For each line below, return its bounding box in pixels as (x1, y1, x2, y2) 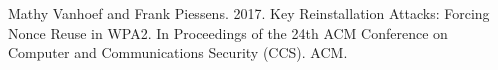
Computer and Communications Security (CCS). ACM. (8, 42, 348, 63)
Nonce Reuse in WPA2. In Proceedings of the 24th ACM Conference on (8, 22, 448, 43)
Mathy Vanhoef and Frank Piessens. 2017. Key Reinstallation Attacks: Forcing (8, 3, 490, 23)
